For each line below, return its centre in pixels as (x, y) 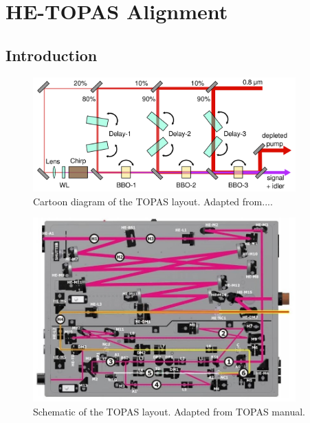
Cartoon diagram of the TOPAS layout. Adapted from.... (153, 201)
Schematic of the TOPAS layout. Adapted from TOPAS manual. (169, 411)
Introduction (52, 55)
